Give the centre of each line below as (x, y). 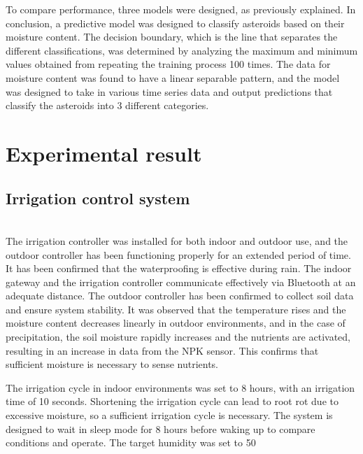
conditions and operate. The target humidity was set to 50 (131, 442)
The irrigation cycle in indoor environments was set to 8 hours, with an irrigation (180, 387)
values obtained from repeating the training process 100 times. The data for (168, 64)
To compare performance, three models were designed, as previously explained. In (181, 9)
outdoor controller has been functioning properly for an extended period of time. (178, 254)
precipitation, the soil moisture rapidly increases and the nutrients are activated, (178, 337)
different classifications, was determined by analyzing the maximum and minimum (182, 50)
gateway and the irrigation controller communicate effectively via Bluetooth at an (181, 282)
